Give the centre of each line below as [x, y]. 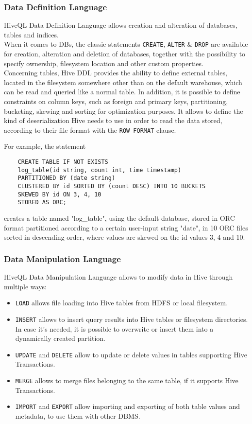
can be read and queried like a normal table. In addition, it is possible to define [122, 92]
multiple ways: [25, 286]
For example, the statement [45, 146]
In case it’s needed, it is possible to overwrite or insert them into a [114, 328]
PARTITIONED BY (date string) [67, 178]
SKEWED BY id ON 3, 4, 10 [59, 194]
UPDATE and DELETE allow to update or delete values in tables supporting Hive [131, 354]
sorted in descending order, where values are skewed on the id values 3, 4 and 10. [125, 237]
